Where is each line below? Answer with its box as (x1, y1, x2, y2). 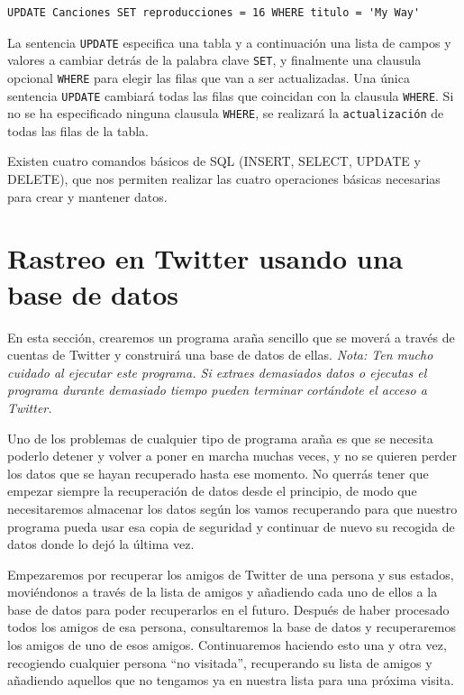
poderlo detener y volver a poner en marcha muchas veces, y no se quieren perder (7, 446, 458, 465)
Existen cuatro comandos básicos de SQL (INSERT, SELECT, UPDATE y (7, 151, 421, 170)
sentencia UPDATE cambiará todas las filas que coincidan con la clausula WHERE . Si (7, 86, 454, 105)
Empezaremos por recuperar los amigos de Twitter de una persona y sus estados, (7, 564, 454, 583)
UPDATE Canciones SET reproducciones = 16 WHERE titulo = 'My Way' (7, 6, 421, 19)
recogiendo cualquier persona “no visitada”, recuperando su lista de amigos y (7, 653, 432, 672)
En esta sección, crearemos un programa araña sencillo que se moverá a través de (7, 327, 455, 346)
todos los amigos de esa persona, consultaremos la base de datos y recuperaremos (7, 617, 456, 636)
